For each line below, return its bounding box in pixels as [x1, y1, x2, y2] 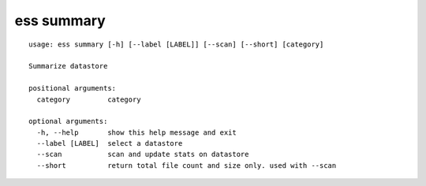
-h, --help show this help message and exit [36, 128, 237, 137]
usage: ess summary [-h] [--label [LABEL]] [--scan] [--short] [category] [28, 39, 324, 49]
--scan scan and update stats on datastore [36, 150, 249, 159]
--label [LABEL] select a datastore [36, 139, 183, 148]
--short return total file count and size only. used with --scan [36, 161, 337, 169]
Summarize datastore [28, 61, 108, 71]
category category [36, 95, 141, 104]
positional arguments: [28, 84, 117, 93]
